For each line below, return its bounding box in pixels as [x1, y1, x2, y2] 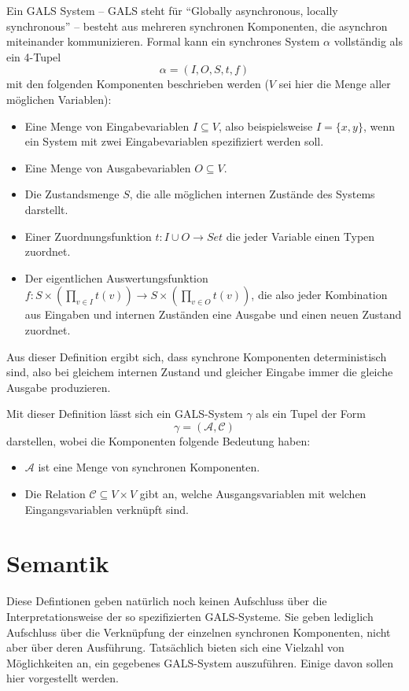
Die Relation [24, 486, 86, 502]
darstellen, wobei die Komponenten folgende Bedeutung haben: [6, 432, 311, 449]
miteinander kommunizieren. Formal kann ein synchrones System [6, 33, 320, 50]
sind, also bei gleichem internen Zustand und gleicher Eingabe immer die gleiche [6, 364, 393, 380]
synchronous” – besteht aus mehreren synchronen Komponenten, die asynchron [6, 17, 388, 34]
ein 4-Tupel [6, 48, 61, 65]
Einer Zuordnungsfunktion [24, 227, 152, 244]
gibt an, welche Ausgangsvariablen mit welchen [139, 486, 367, 502]
